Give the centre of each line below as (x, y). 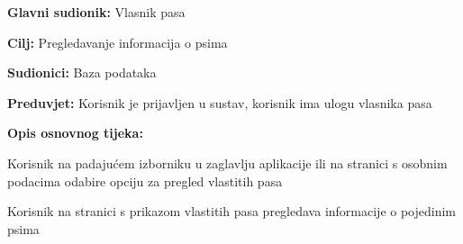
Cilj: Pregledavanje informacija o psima (118, 42)
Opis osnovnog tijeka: (75, 133)
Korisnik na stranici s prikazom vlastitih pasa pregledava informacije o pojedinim (232, 211)
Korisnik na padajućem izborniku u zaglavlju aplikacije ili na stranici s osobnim (227, 163)
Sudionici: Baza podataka (82, 72)
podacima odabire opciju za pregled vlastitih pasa (145, 181)
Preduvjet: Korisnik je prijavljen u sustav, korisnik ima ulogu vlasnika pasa (220, 102)
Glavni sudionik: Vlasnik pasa (96, 12)
